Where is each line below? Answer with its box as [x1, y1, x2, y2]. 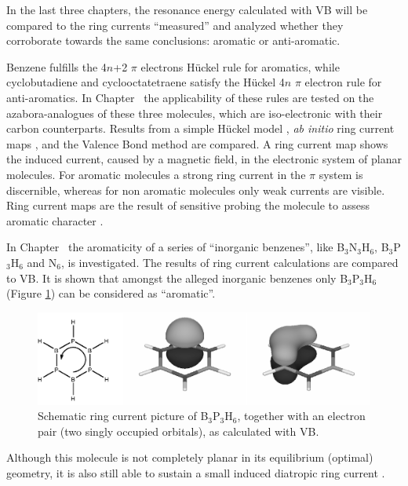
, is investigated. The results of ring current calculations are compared [60, 254, 399, 270]
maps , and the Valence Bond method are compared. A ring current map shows [6, 135, 388, 152]
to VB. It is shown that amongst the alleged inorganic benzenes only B [6, 269, 348, 286]
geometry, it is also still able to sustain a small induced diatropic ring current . [6, 465, 385, 481]
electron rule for [304, 74, 382, 90]
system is [319, 166, 363, 182]
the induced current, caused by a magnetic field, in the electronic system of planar [6, 151, 402, 167]
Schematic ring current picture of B [38, 407, 209, 424]
